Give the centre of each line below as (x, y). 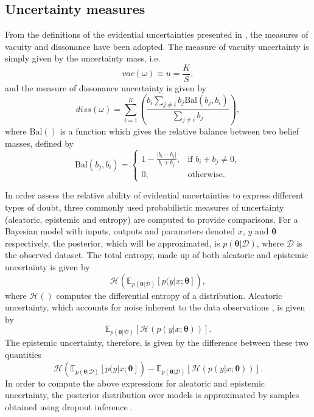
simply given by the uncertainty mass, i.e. (83, 58)
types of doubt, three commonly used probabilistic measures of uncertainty (145, 207)
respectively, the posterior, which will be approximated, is (113, 243)
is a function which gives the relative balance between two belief (179, 131)
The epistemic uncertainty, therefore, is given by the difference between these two (157, 342)
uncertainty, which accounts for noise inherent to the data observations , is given (155, 307)
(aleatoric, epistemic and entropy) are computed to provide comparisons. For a (152, 219)
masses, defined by (39, 143)
